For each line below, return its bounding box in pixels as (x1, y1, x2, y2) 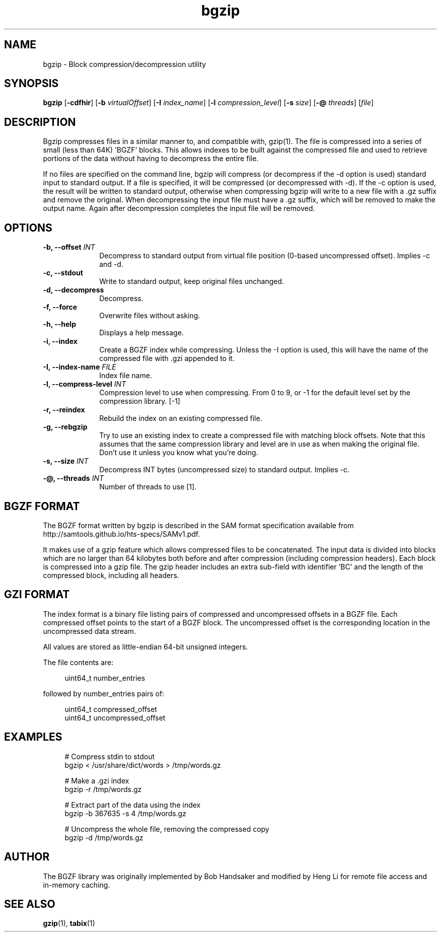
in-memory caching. (43, 880, 110, 889)
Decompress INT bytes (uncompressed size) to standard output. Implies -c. (99, 465, 349, 474)
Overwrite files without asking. (99, 311, 200, 320)
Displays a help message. (99, 328, 184, 337)
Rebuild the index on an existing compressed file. (99, 414, 262, 423)
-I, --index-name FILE (43, 363, 116, 372)
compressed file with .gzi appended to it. (99, 354, 235, 363)
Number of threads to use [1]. (99, 482, 197, 491)
